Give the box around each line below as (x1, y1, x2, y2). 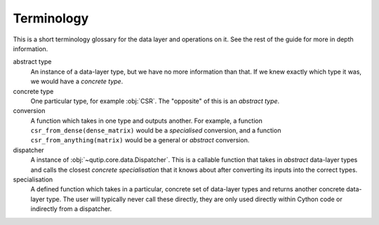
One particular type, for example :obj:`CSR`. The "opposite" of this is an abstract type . (30, 97, 280, 105)
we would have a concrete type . (30, 77, 124, 86)
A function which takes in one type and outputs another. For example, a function (30, 116, 262, 125)
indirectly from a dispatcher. (30, 205, 112, 213)
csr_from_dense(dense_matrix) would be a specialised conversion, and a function (30, 126, 281, 135)
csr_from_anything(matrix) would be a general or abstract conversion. (30, 136, 250, 144)
